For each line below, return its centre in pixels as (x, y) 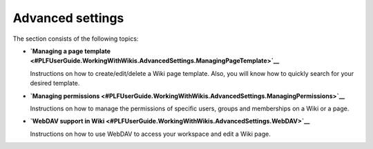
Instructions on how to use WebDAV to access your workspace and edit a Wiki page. (150, 134)
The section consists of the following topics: (76, 39)
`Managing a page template (70, 51)
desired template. (55, 83)
